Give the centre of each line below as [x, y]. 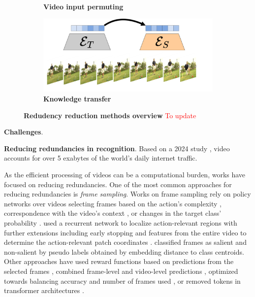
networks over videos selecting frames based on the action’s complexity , [113, 203]
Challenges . [24, 132]
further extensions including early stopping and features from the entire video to [125, 232]
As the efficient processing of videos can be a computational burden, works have [125, 174]
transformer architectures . [44, 290]
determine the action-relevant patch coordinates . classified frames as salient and [125, 242]
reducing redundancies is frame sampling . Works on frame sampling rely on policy [127, 194]
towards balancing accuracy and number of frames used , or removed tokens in [122, 280]
